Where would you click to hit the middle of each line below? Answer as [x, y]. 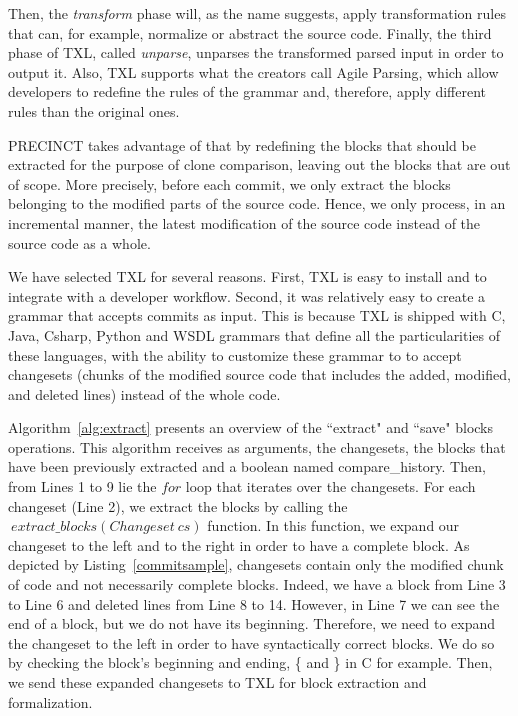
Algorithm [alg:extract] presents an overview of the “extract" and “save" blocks [251, 427]
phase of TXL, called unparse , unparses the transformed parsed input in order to [256, 52]
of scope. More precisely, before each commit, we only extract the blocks [229, 183]
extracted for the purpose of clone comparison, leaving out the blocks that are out [259, 164]
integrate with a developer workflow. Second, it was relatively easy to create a [247, 295]
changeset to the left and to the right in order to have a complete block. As [239, 544]
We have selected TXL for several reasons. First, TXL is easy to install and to [247, 276]
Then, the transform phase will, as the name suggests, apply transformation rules [257, 13]
